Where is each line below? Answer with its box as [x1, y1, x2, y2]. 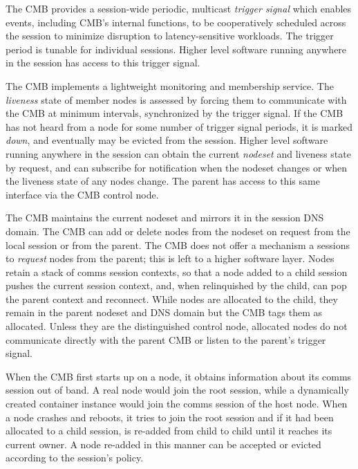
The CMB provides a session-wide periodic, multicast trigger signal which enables [6, 1, 352, 15]
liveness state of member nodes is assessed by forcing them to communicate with [6, 92, 347, 107]
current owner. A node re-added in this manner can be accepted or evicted [6, 436, 321, 451]
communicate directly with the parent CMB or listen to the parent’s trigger [6, 332, 326, 347]
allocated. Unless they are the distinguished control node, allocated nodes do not [6, 319, 348, 333]
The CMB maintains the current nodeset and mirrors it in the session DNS [6, 210, 324, 225]
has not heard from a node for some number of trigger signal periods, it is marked [6, 119, 352, 134]
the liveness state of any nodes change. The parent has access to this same [6, 174, 320, 188]
